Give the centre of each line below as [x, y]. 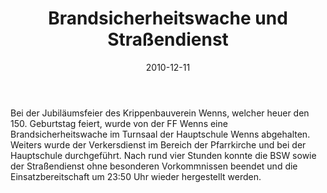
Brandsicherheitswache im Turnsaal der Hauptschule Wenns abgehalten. [160, 134]
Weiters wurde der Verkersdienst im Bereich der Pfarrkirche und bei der [158, 144]
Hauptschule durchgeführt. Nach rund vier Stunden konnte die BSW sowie [163, 155]
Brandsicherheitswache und [168, 18]
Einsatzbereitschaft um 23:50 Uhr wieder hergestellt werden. [136, 176]
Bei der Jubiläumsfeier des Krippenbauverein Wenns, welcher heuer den [160, 113]
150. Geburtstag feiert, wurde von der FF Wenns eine [119, 123]
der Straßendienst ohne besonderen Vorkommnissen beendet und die [154, 166]
